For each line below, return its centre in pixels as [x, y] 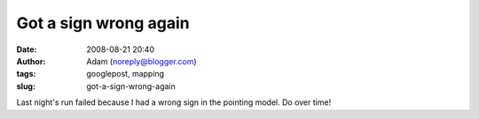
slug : [26, 86]
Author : [31, 61]
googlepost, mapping [125, 74]
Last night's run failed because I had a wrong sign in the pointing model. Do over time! [174, 102]
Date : [27, 49]
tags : [26, 74]
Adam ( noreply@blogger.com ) [141, 61]
